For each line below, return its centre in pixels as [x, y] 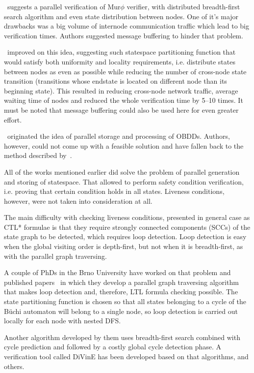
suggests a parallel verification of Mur [64, 6]
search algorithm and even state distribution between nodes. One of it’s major [121, 16]
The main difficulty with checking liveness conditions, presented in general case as [127, 217]
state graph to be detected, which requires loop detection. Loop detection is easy [125, 236]
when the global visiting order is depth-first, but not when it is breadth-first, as [124, 246]
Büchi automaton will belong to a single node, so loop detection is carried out [121, 311]
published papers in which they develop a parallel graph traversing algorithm [121, 282]
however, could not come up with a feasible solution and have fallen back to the [124, 145]
